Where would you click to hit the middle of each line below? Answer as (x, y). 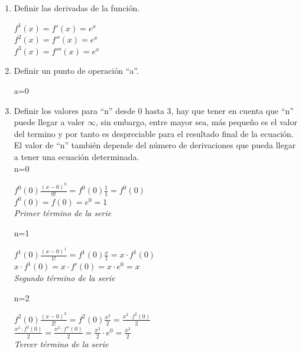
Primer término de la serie (63, 213)
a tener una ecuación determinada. (77, 156)
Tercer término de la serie (61, 343)
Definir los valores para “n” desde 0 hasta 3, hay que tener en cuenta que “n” (154, 110)
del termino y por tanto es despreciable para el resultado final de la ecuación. (154, 133)
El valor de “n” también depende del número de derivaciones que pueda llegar (155, 145)
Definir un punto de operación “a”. (76, 71)
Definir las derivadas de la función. (77, 8)
